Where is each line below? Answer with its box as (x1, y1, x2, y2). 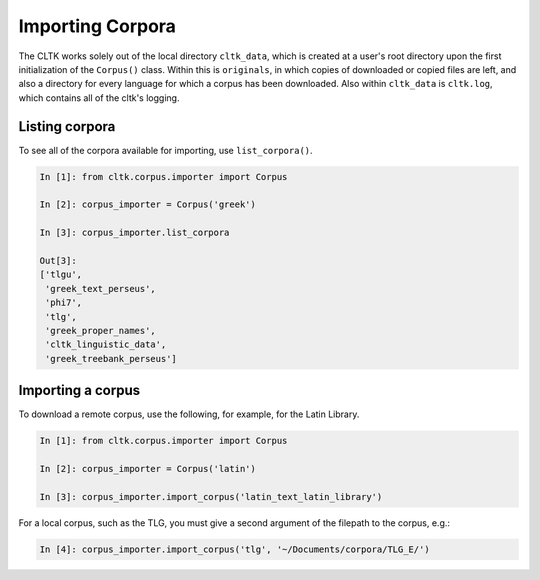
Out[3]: (39, 255, 77, 266)
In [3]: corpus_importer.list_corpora (39, 227, 230, 239)
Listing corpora (18, 118, 116, 135)
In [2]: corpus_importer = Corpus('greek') (39, 199, 257, 210)
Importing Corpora (18, 15, 177, 37)
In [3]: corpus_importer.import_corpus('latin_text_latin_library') (39, 491, 383, 502)
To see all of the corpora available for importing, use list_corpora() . (18, 144, 314, 156)
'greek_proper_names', (45, 325, 157, 336)
